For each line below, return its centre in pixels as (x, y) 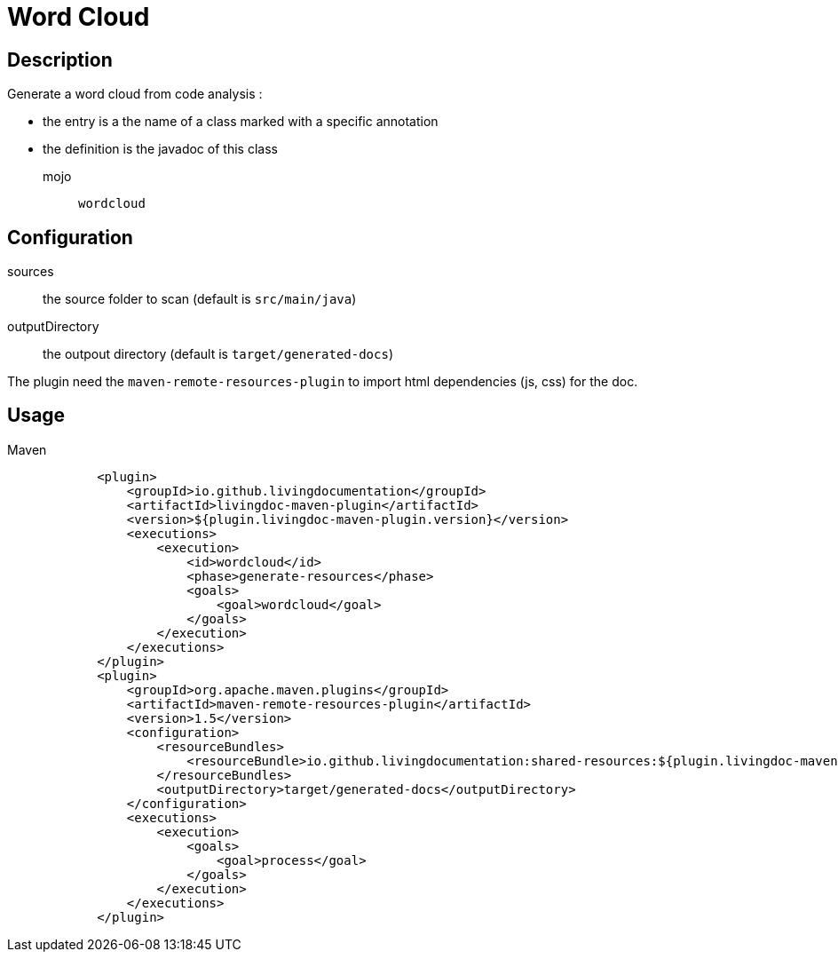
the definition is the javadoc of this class (160, 149)
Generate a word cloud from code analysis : (135, 94)
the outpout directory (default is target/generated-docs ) (218, 354)
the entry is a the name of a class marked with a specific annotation (241, 122)
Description (60, 59)
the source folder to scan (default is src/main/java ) (200, 299)
